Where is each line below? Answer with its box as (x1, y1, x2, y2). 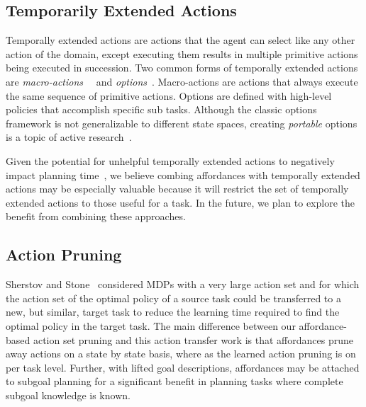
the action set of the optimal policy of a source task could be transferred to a (6, 290, 341, 305)
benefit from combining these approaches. (6, 209, 186, 224)
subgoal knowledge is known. (6, 387, 131, 402)
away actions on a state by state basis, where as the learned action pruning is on (6, 346, 356, 361)
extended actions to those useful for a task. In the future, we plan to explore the (6, 195, 355, 210)
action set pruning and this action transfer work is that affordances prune (33, 332, 353, 347)
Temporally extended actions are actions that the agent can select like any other (6, 33, 355, 47)
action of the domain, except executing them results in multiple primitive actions (6, 46, 358, 61)
